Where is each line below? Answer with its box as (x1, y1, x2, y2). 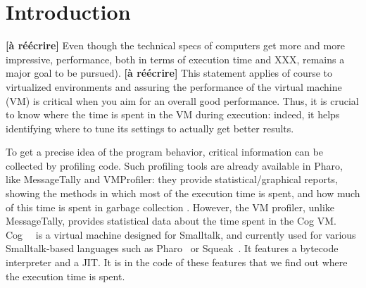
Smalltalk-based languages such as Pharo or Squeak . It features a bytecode (6, 241, 339, 256)
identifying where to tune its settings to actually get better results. (6, 120, 294, 135)
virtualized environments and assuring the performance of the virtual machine (6, 79, 342, 94)
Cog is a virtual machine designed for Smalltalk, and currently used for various (6, 227, 356, 242)
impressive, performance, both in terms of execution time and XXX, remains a (6, 51, 345, 66)
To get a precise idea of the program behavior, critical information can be (6, 144, 324, 159)
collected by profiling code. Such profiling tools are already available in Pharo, (6, 158, 343, 173)
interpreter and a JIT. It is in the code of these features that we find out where (6, 255, 348, 270)
